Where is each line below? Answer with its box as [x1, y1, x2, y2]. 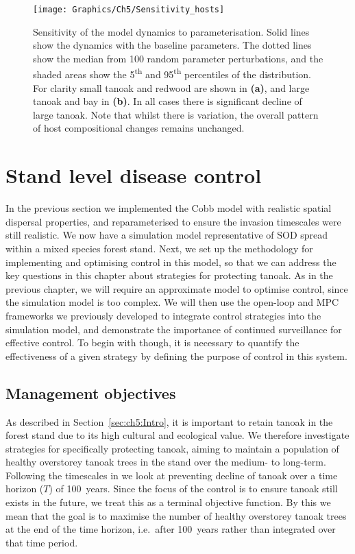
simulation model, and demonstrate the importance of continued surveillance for [5, 322, 342, 336]
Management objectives [5, 382, 176, 403]
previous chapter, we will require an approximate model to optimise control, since [5, 281, 348, 296]
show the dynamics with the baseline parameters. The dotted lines [33, 38, 312, 52]
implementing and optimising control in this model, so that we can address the [5, 254, 336, 269]
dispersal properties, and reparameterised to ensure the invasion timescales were [5, 214, 341, 228]
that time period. [5, 535, 78, 549]
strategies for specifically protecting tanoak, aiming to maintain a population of [5, 441, 339, 455]
